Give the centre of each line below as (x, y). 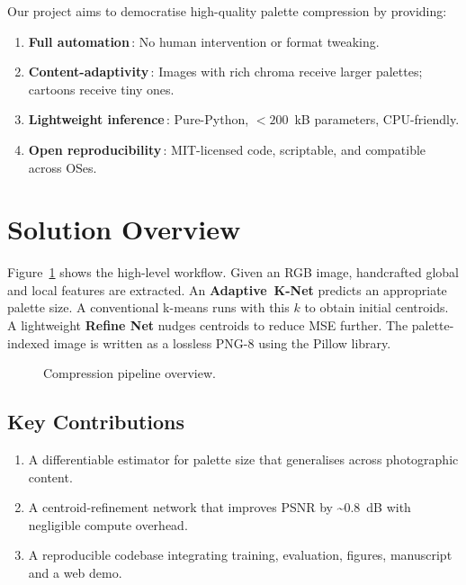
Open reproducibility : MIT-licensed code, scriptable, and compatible (227, 149)
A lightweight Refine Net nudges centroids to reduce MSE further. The (208, 325)
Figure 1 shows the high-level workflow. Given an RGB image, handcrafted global (233, 272)
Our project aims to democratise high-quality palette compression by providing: (227, 11)
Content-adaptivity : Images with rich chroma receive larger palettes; (225, 72)
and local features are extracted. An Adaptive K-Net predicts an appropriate (227, 289)
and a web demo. (75, 573)
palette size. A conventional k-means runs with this (148, 307)
